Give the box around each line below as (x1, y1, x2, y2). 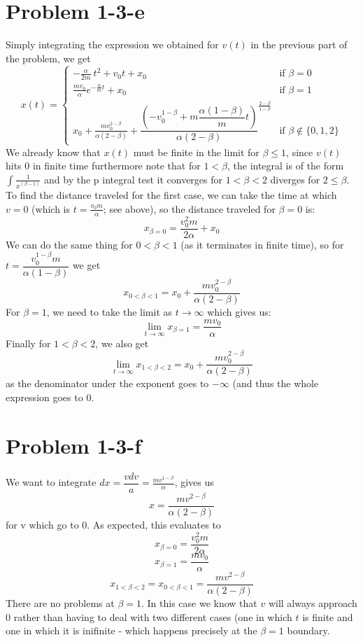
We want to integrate (6, 475, 97, 489)
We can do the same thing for (6, 237, 133, 251)
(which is (31, 201, 71, 216)
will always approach (268, 596, 357, 610)
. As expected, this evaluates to (87, 517, 221, 531)
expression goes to (6, 390, 83, 405)
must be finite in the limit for (133, 144, 259, 159)
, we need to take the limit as (46, 304, 173, 319)
